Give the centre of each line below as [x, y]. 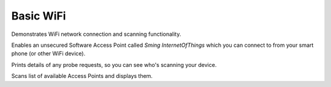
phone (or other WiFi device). [48, 54]
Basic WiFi [39, 16]
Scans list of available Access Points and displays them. [82, 76]
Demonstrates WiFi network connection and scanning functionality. [96, 34]
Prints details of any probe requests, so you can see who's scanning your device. [114, 64]
